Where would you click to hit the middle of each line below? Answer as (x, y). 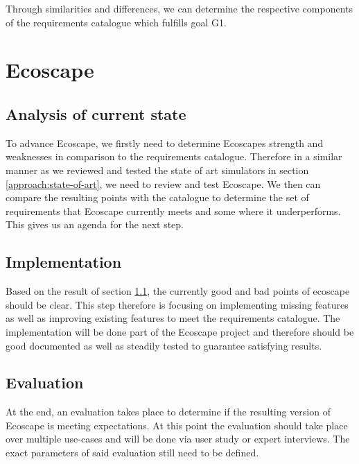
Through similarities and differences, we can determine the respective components (179, 8)
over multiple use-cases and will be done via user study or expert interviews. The (178, 439)
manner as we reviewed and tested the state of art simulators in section (157, 170)
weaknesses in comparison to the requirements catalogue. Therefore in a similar (174, 156)
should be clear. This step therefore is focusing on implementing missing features (177, 304)
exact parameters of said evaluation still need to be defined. (132, 453)
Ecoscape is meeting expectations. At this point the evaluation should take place (177, 425)
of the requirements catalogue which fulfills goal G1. (116, 22)
